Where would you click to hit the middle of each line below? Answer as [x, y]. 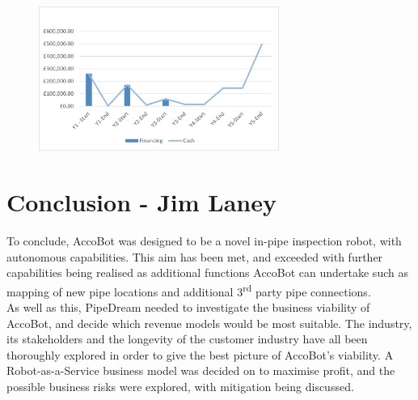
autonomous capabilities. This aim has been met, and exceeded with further [195, 256]
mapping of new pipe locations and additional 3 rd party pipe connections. [189, 290]
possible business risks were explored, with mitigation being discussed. [180, 386]
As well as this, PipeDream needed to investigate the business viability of [188, 307]
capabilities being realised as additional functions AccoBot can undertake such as [207, 272]
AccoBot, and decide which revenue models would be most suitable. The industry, [209, 323]
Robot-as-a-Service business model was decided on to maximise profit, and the [201, 370]
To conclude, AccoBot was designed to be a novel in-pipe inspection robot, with [204, 240]
